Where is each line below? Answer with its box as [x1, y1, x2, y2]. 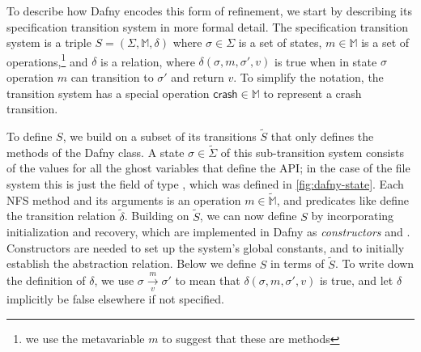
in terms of [270, 255, 325, 272]
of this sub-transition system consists [220, 143, 404, 160]
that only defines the [270, 128, 374, 145]
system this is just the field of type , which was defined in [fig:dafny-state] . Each [6, 176, 404, 193]
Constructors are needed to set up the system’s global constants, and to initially [6, 239, 405, 256]
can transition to [70, 69, 154, 86]
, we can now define [199, 207, 297, 224]
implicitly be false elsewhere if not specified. [6, 291, 224, 307]
